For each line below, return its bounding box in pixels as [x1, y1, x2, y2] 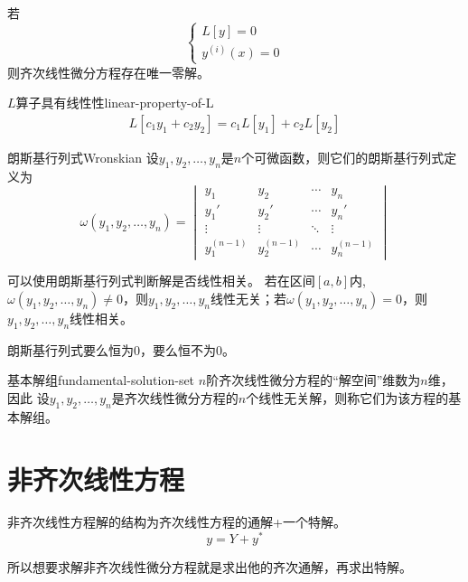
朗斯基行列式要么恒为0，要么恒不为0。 [7, 340, 235, 359]
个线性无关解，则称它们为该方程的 [246, 388, 449, 407]
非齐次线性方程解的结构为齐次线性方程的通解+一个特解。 [7, 512, 346, 531]
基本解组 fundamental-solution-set [7, 371, 195, 390]
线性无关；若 [211, 288, 287, 307]
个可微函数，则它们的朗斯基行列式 [241, 147, 445, 166]
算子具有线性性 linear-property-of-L [15, 93, 214, 112]
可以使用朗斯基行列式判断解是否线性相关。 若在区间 [7, 271, 315, 290]
